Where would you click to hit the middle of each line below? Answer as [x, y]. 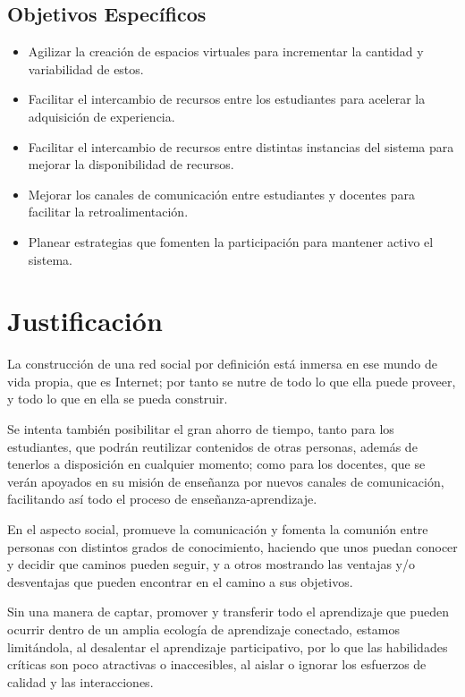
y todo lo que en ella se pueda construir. [118, 399]
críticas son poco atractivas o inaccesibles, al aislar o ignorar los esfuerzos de [217, 664]
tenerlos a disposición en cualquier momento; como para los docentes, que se [216, 464]
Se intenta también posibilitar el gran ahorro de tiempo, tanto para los [201, 429]
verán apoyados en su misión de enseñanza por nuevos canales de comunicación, [226, 481]
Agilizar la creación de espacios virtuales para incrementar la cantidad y [226, 51]
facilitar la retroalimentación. [108, 212]
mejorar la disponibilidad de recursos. [131, 164]
